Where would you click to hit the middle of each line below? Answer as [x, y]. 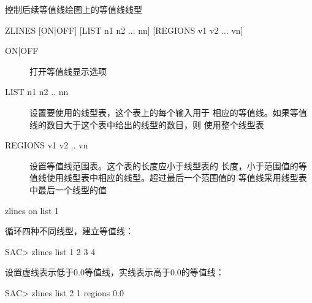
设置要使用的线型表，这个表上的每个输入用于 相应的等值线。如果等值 [168, 112]
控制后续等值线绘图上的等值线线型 [74, 9]
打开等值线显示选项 [68, 71]
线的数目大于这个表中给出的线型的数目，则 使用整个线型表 [147, 124]
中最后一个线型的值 [68, 189]
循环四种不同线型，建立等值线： [69, 231]
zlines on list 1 [32, 210]
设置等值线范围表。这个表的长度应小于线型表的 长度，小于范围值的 [164, 165]
